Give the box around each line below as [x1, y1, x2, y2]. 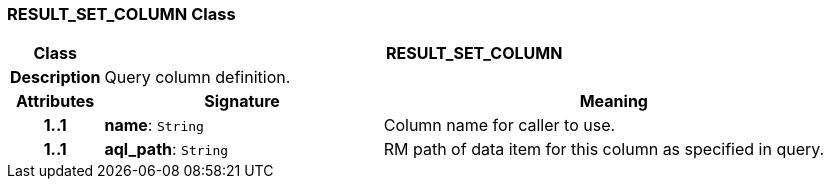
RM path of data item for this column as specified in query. [383, 139, 825, 160]
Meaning [579, 91, 648, 112]
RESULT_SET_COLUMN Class [7, 4, 236, 24]
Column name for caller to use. [383, 115, 616, 136]
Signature [204, 91, 280, 112]
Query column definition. [104, 67, 291, 88]
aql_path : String [104, 139, 229, 160]
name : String [104, 115, 204, 136]
